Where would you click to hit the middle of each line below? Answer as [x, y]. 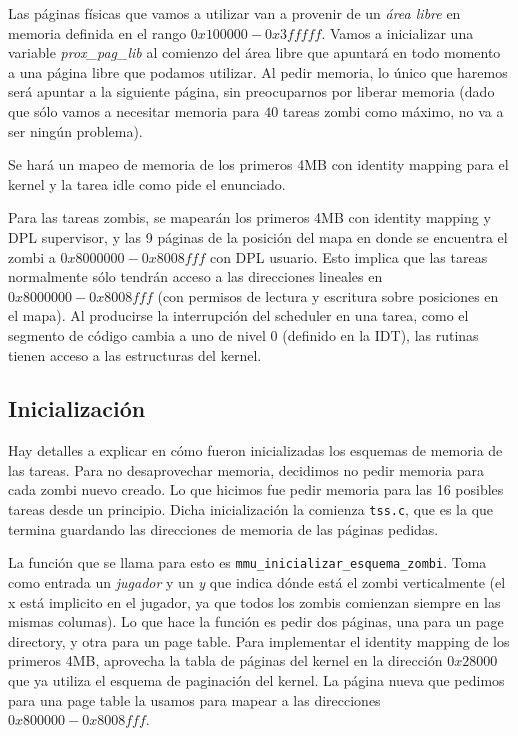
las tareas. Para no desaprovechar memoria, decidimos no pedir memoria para [246, 469]
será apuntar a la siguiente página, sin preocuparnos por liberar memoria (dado [251, 91]
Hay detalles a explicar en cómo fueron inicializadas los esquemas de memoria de [255, 450]
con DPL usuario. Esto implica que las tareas [348, 256]
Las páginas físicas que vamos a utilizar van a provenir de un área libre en [234, 13]
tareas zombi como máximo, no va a [393, 110]
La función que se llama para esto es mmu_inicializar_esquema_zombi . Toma [247, 562]
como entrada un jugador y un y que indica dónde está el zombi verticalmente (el [257, 581]
